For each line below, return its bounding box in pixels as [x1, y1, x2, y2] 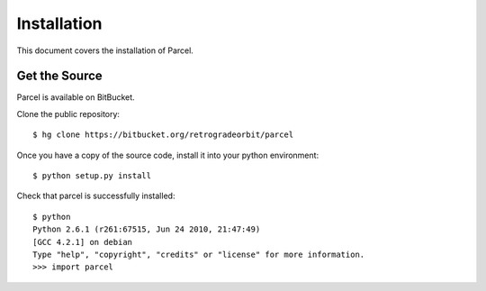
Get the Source [16, 68, 103, 84]
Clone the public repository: [16, 108, 121, 119]
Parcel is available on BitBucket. [16, 92, 135, 103]
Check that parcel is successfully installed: [16, 190, 175, 202]
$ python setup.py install [32, 171, 152, 181]
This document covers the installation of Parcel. [16, 45, 193, 56]
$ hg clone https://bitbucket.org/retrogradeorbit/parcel [32, 130, 294, 140]
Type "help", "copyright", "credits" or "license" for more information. [32, 249, 365, 259]
